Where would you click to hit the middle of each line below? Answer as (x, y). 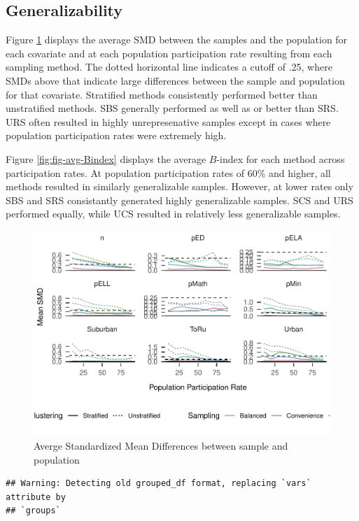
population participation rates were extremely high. (116, 135)
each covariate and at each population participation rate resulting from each (169, 53)
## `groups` (33, 511)
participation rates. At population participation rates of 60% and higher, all (168, 172)
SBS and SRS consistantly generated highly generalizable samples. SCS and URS (179, 200)
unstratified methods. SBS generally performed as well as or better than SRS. (172, 108)
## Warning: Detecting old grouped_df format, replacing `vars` (159, 484)
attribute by (36, 497)
